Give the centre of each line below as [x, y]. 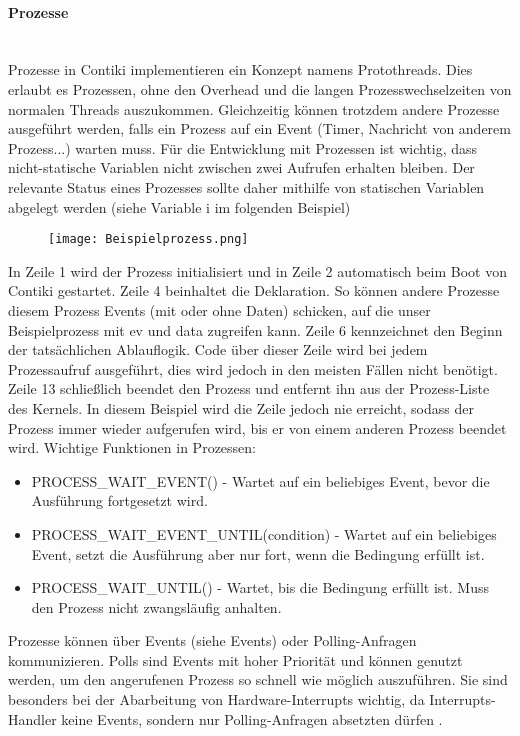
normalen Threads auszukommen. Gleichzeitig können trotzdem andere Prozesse [254, 108]
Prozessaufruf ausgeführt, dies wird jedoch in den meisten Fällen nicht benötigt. [253, 368]
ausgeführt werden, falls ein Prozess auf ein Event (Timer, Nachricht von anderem [259, 128]
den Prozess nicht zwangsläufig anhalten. [156, 606]
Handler [32, 718]
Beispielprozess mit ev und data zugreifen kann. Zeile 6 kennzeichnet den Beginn [255, 329]
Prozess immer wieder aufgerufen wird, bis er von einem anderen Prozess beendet [257, 427]
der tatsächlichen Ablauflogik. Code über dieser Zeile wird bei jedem [218, 349]
